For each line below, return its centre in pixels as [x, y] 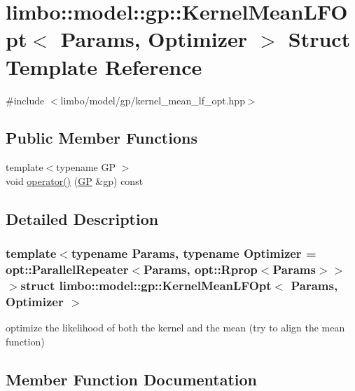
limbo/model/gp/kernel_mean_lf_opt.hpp [153, 100]
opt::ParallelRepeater [67, 269]
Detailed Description [82, 218]
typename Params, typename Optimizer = [194, 253]
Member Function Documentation [132, 379]
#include [25, 100]
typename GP [86, 167]
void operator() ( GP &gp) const [75, 180]
